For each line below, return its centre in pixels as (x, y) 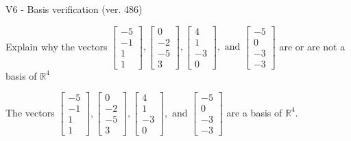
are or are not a (312, 46)
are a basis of (254, 112)
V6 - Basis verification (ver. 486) (74, 9)
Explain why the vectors (57, 46)
